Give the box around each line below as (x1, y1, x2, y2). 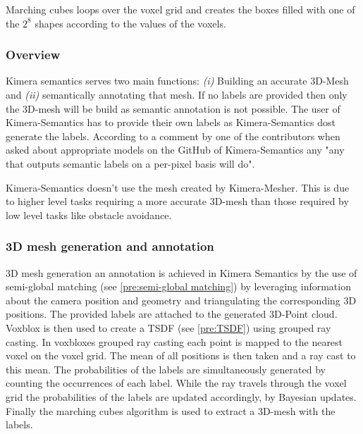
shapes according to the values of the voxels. (35, 15, 226, 30)
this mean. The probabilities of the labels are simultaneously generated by (6, 361, 326, 376)
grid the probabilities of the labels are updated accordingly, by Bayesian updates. (6, 389, 357, 404)
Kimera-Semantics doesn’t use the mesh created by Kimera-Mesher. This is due (6, 180, 350, 194)
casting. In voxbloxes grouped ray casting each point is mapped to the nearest (6, 334, 343, 349)
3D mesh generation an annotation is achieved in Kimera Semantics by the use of (6, 265, 357, 280)
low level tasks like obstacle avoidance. (6, 207, 172, 222)
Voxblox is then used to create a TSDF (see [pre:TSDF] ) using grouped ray (6, 320, 331, 335)
